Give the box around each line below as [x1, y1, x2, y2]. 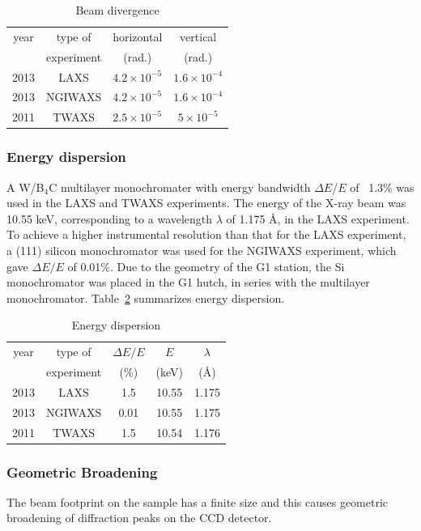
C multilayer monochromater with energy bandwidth [49, 178, 311, 195]
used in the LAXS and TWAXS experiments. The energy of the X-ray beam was [6, 194, 406, 211]
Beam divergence [75, 2, 159, 18]
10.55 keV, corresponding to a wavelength [6, 210, 213, 227]
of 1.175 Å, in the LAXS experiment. [226, 210, 410, 227]
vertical [180, 28, 217, 45]
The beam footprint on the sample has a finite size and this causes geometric [6, 493, 389, 510]
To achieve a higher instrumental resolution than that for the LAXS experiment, [6, 226, 406, 243]
